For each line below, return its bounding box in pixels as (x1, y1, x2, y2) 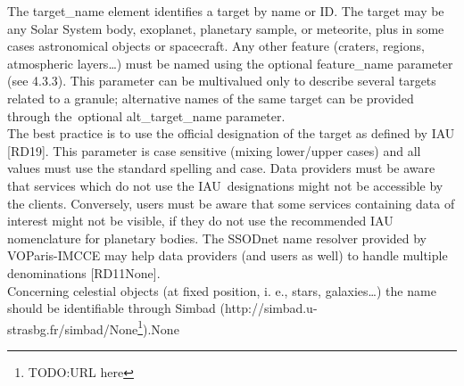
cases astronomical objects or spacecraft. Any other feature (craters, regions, (7, 37, 425, 55)
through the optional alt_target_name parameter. (7, 106, 286, 125)
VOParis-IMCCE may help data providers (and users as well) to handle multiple (7, 246, 448, 265)
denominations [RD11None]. (7, 263, 161, 282)
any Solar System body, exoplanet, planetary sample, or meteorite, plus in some (7, 19, 444, 37)
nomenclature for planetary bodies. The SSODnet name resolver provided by (7, 228, 427, 247)
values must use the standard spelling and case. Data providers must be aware (7, 159, 435, 177)
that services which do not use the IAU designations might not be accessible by (7, 176, 443, 194)
